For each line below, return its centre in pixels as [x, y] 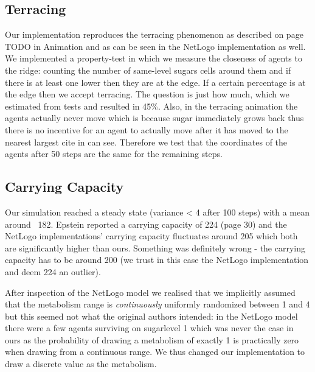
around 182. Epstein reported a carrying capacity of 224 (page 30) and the [146, 224]
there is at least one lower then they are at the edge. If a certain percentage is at [155, 82]
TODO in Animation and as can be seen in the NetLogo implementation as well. [155, 46]
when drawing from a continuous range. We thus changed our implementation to [155, 352]
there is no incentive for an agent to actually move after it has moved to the [147, 129]
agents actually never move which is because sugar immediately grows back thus [154, 118]
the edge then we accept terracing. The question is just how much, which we [147, 94]
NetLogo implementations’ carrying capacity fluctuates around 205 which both [151, 236]
